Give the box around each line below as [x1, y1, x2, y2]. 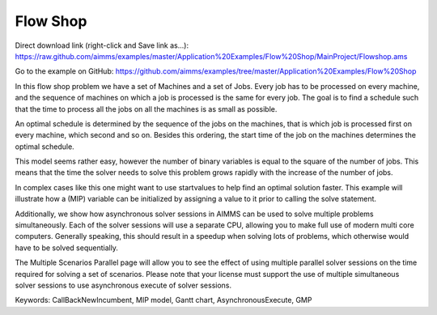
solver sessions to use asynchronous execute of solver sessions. [15, 280, 232, 290]
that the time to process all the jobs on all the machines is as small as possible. [15, 104, 278, 113]
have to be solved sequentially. [15, 243, 119, 253]
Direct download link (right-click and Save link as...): [15, 40, 189, 50]
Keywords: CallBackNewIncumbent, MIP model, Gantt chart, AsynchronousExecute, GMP [15, 296, 312, 305]
